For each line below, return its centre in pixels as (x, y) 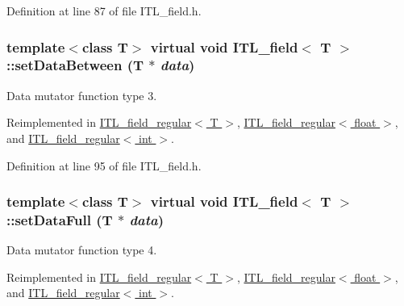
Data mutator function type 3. (82, 95)
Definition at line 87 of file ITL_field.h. (104, 10)
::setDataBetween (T (75, 65)
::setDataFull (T (60, 219)
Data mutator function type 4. (82, 250)
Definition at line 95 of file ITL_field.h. (104, 165)
